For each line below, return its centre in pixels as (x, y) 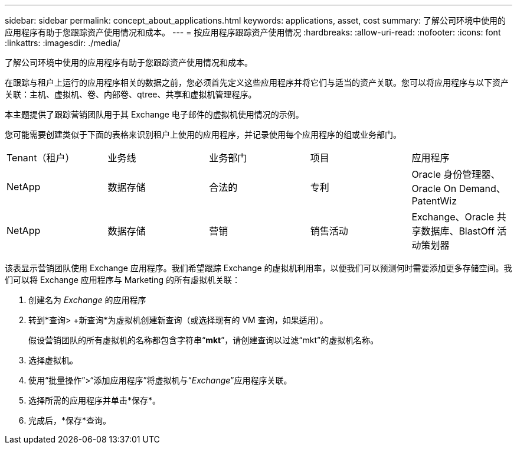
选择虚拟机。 (53, 360)
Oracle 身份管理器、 (456, 174)
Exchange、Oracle (453, 217)
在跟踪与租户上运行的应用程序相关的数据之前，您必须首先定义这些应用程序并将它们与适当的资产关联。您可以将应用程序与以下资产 (257, 82)
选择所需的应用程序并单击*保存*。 (95, 400)
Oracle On (434, 188)
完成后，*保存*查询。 (70, 420)
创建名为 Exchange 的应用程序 (87, 300)
